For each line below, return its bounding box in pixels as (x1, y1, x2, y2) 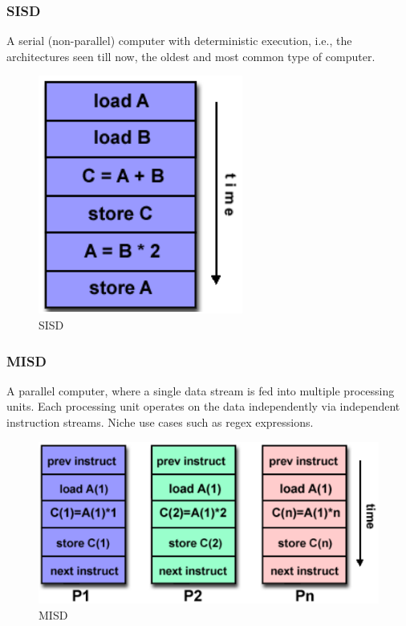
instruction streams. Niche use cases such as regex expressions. (6, 414, 314, 430)
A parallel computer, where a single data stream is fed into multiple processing (6, 382, 395, 399)
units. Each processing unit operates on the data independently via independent (6, 398, 400, 415)
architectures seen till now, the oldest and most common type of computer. (6, 47, 376, 64)
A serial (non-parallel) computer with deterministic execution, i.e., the (6, 32, 352, 49)
